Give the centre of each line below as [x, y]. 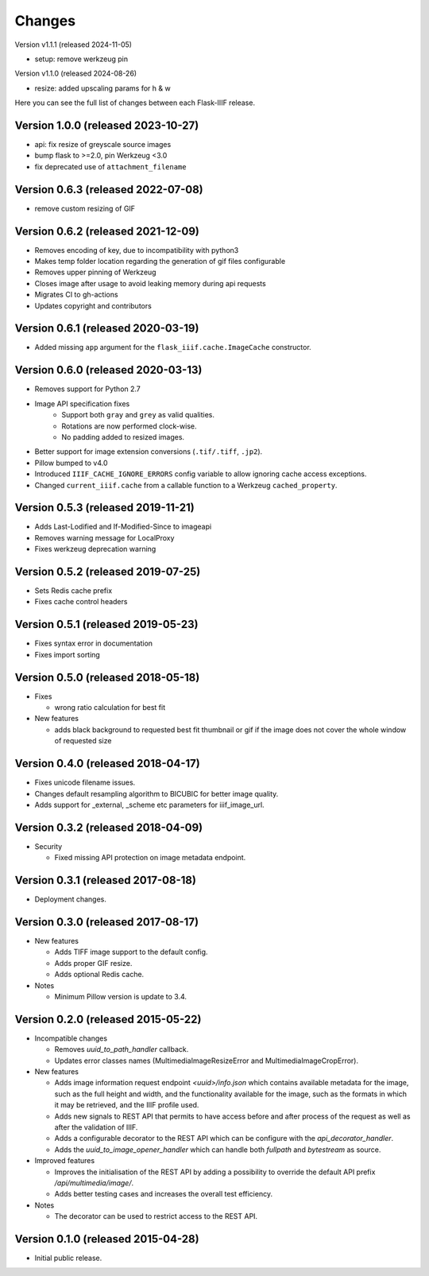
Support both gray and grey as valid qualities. [138, 415]
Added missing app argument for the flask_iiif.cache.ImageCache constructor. [173, 347]
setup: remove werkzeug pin [81, 59]
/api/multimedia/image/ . [94, 1183]
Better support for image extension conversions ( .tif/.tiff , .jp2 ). [149, 452]
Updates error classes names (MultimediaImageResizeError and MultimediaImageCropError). [207, 1061]
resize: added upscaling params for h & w [102, 88]
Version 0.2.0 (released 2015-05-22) [108, 1019]
